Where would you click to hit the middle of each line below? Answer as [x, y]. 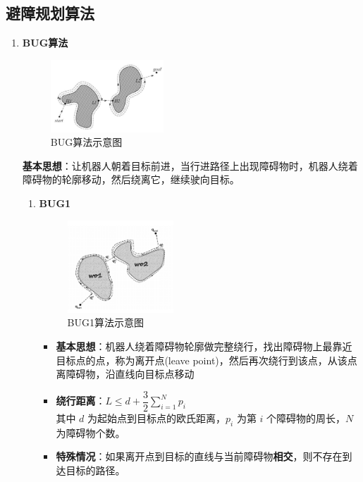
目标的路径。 [96, 470]
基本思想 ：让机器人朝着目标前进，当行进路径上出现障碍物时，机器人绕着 [190, 165]
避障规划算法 [50, 13]
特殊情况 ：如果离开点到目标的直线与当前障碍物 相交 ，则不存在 [199, 456]
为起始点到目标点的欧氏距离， [157, 418]
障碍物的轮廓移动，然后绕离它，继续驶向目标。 [131, 179]
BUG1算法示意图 [105, 322]
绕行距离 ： [81, 401]
